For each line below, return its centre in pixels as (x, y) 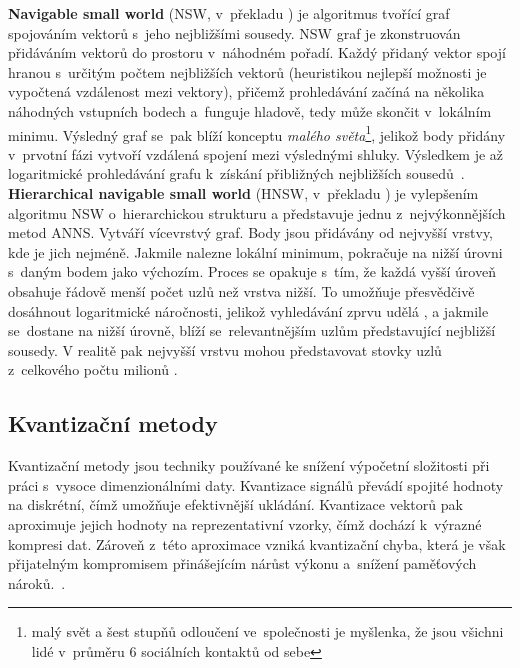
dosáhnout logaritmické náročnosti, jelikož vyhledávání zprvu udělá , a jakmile (248, 310)
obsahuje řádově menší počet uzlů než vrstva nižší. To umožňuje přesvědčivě (241, 290)
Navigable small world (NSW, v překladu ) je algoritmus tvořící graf (229, 13)
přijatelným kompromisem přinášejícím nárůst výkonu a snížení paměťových (242, 563)
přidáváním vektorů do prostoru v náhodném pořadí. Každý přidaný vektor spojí (257, 52)
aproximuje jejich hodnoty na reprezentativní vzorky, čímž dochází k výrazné (245, 523)
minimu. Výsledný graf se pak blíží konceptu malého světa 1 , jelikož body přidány (257, 133)
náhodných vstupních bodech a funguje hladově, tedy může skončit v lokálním (250, 110)
